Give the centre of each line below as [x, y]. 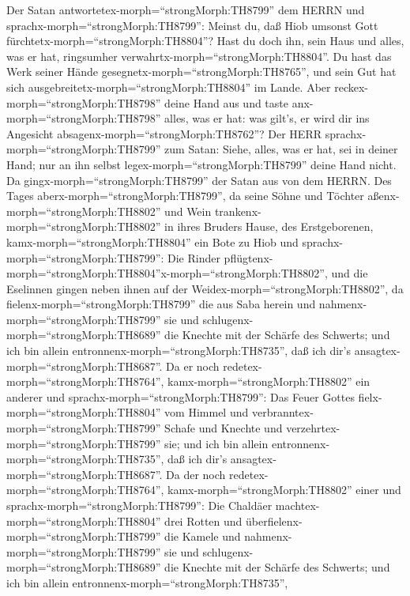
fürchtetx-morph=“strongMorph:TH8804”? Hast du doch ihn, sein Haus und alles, [205, 41]
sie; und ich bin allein [216, 443]
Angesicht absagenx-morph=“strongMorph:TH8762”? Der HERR [164, 133]
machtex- [297, 505]
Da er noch [193, 366]
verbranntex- [282, 412]
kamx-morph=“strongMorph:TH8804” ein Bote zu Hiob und [152, 241]
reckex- [351, 87]
